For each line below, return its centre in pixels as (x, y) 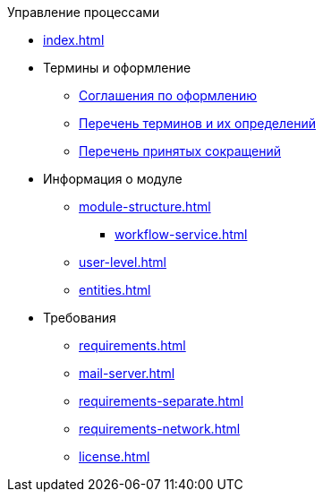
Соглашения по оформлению (168, 95)
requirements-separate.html (161, 401)
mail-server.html (127, 373)
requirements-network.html (160, 429)
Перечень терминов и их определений (197, 123)
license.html (115, 456)
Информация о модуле (113, 179)
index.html (74, 40)
